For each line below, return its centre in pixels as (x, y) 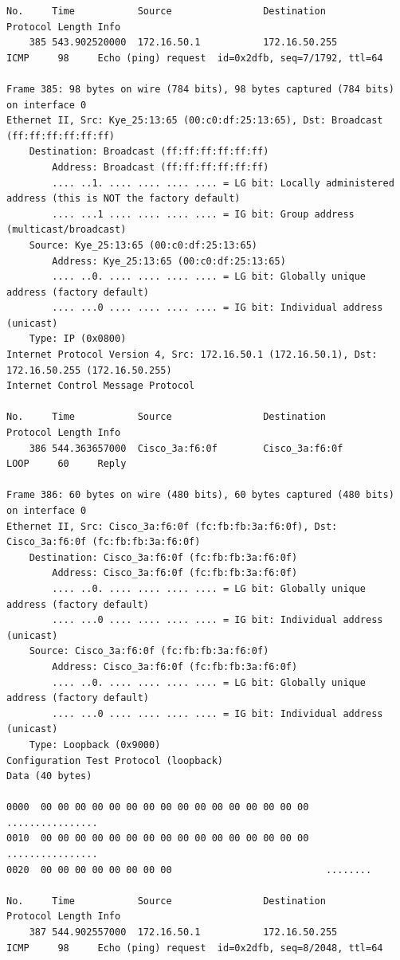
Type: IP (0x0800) (78, 339)
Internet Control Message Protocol (101, 386)
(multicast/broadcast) (67, 230)
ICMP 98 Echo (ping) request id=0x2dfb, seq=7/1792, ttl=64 (195, 58)
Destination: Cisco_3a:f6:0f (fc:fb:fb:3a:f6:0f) (163, 557)
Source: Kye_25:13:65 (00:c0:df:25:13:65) (143, 245)
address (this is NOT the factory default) (124, 199)
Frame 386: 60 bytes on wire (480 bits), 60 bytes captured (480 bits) (200, 495)
